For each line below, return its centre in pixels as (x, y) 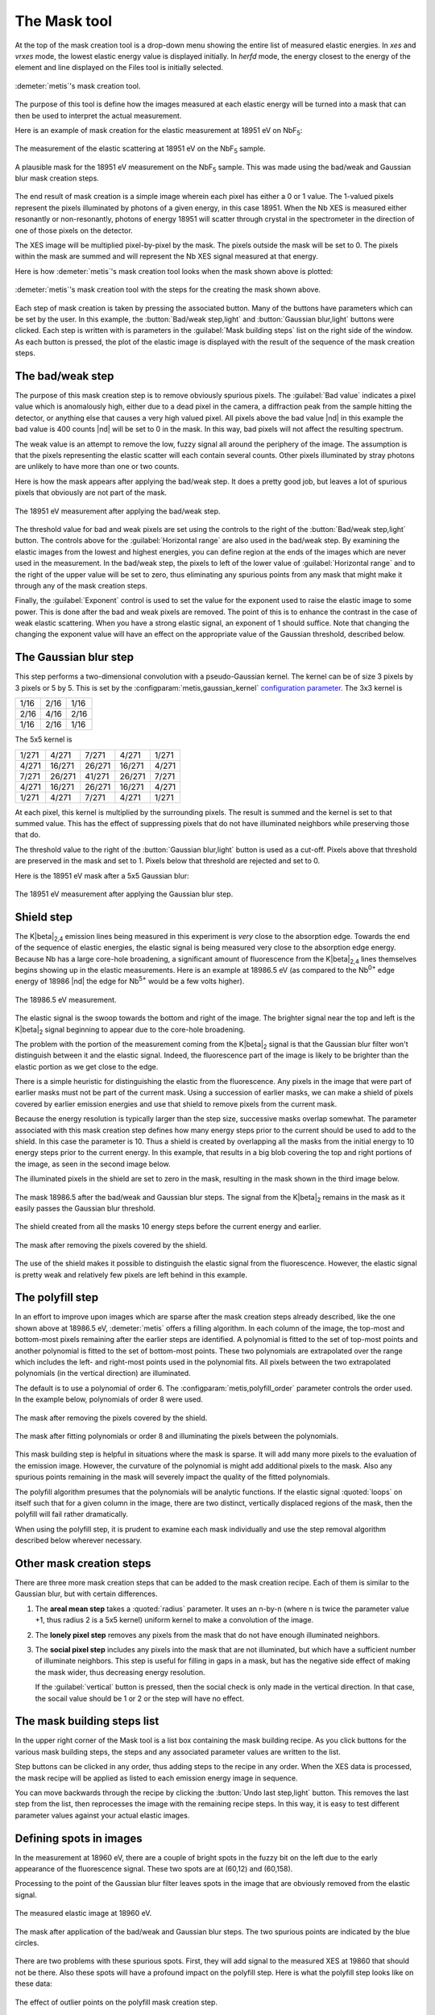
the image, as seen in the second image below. (93, 1164)
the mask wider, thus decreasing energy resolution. (120, 1672)
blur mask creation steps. (57, 178)
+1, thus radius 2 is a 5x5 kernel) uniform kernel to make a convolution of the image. (174, 1620)
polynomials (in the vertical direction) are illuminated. (103, 1373)
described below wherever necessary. (79, 1540)
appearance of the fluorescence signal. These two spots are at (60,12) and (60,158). (154, 1869)
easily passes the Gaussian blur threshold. (85, 1208)
